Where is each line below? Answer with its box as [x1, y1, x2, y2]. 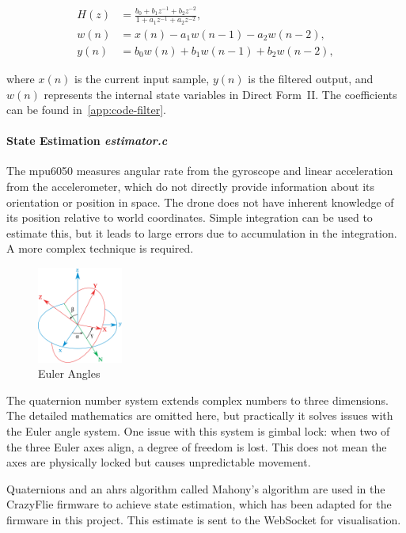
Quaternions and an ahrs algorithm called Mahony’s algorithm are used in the [6, 480, 385, 497]
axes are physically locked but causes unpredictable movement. [6, 454, 311, 470]
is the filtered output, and [248, 70, 374, 86]
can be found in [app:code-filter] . [6, 101, 166, 118]
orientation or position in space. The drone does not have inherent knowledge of [6, 193, 394, 210]
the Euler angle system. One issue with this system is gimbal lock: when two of [6, 422, 390, 439]
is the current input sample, [74, 70, 210, 86]
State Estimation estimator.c [6, 132, 168, 149]
